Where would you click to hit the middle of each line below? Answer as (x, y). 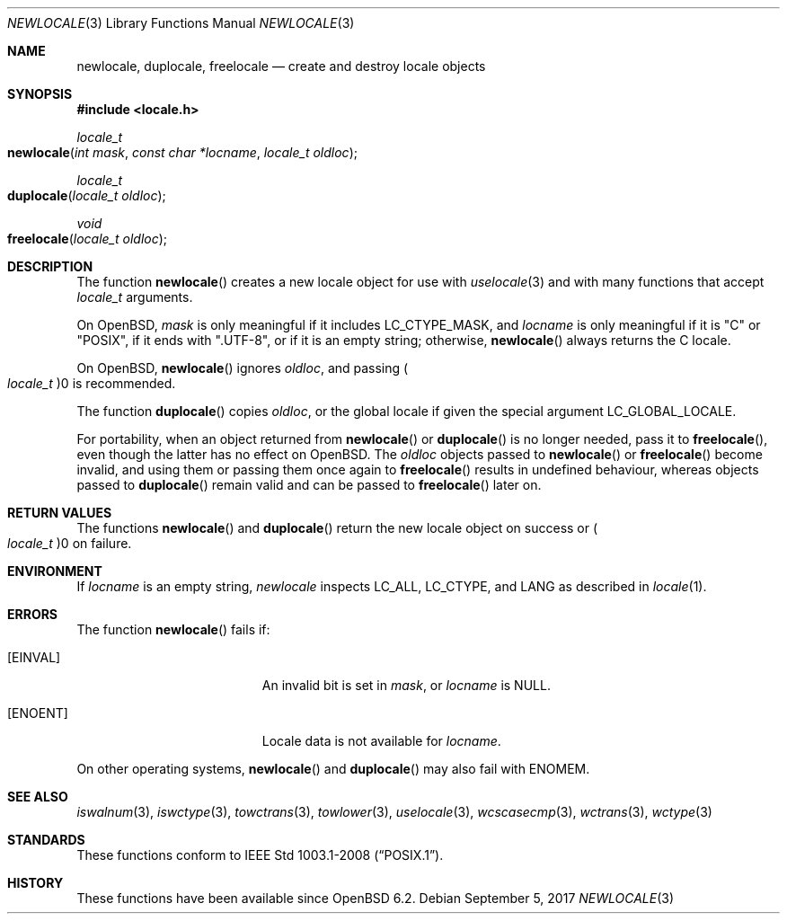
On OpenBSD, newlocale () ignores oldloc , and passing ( (243, 368)
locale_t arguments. (135, 297)
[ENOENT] (38, 713)
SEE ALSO (38, 797)
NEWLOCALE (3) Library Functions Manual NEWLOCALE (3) (181, 23)
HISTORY (35, 883)
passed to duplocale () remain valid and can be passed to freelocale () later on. (309, 485)
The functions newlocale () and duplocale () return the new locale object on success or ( (337, 528)
